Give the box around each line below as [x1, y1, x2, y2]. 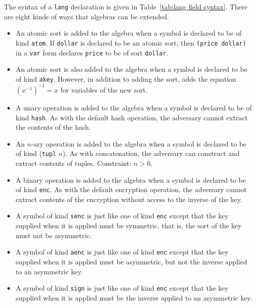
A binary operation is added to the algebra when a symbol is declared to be [15, 174, 246, 185]
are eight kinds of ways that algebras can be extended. [4, 11, 169, 21]
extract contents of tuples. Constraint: [15, 158, 132, 168]
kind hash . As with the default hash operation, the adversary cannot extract [15, 112, 248, 122]
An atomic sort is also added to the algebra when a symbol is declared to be [15, 64, 248, 74]
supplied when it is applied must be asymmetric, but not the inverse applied [15, 256, 247, 266]
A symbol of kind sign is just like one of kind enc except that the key [15, 283, 229, 293]
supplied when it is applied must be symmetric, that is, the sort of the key [15, 220, 242, 231]
